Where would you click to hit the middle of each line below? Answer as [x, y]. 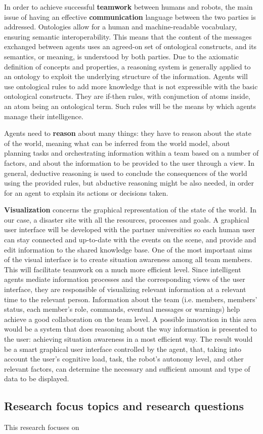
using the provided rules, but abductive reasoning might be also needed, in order [129, 183]
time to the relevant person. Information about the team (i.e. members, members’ [131, 299]
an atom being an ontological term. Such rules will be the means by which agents [130, 106]
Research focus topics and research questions [124, 406]
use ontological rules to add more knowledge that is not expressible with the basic [131, 86]
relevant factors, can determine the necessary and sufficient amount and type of [127, 368]
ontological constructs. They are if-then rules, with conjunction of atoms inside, [127, 96]
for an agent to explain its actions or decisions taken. [86, 192]
